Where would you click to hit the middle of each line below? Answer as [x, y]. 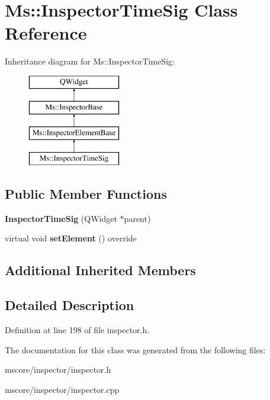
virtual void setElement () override [71, 238]
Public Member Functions [86, 194]
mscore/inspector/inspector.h [58, 370]
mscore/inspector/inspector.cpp [62, 389]
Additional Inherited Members [100, 270]
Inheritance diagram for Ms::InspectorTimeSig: [90, 61]
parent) [137, 218]
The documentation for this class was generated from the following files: [135, 349]
